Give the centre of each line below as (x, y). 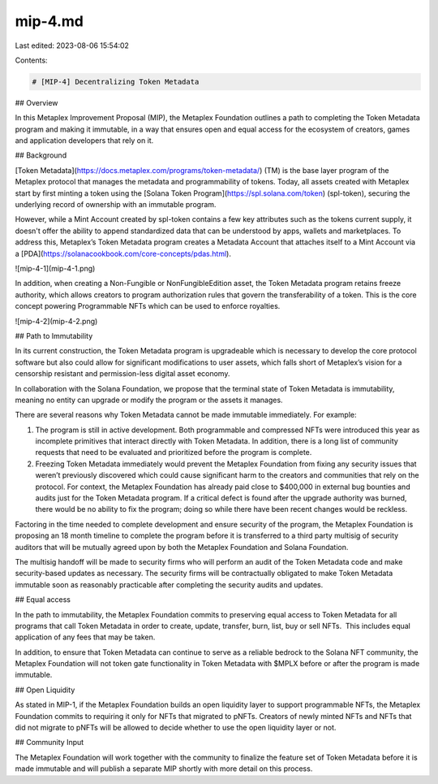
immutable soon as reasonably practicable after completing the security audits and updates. (169, 584)
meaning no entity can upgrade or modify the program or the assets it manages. (149, 400)
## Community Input (49, 743)
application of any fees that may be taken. (85, 637)
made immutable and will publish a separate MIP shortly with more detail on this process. (164, 769)
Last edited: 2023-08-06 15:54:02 (72, 45)
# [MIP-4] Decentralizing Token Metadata (116, 82)
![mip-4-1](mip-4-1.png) (55, 268)
